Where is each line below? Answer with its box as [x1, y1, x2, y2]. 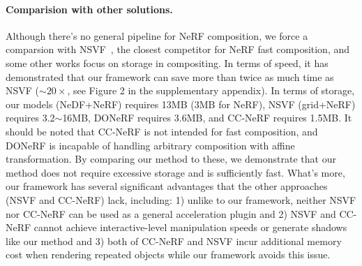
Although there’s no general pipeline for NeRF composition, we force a [6, 28, 308, 43]
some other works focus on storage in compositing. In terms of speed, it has [6, 55, 329, 70]
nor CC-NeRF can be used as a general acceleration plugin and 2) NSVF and [6, 206, 336, 221]
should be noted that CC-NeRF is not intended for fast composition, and [6, 124, 318, 138]
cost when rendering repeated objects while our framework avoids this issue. [6, 247, 331, 262]
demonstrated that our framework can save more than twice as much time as [6, 69, 334, 84]
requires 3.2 [6, 110, 55, 125]
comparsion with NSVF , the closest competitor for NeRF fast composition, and [6, 42, 350, 57]
